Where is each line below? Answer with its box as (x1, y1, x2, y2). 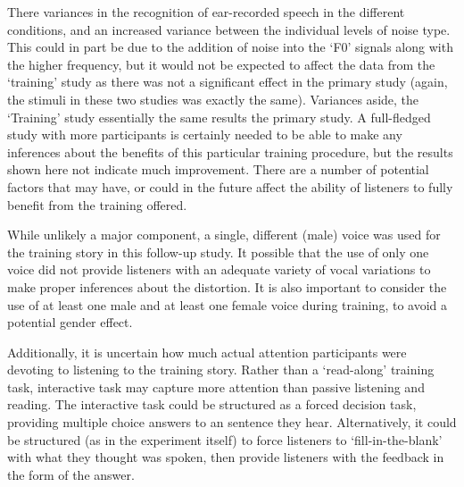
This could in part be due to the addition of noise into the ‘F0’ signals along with (7, 38, 453, 56)
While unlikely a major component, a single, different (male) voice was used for (7, 225, 441, 244)
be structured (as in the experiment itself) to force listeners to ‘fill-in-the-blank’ (7, 430, 443, 449)
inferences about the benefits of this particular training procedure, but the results (7, 142, 453, 161)
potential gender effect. (7, 313, 133, 332)
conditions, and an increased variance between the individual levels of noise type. (7, 20, 451, 38)
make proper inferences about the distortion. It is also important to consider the (7, 277, 447, 296)
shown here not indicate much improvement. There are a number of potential (7, 160, 429, 179)
